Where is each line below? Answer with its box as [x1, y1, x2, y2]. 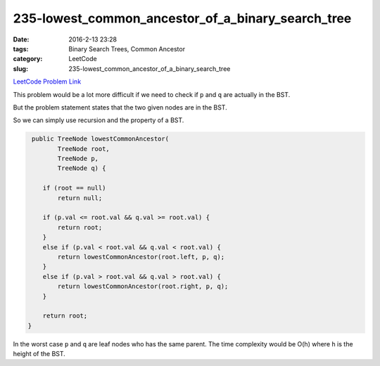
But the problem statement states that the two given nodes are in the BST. [13, 103, 228, 112]
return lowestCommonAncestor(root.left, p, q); [57, 253, 225, 261]
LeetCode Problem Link [13, 77, 82, 86]
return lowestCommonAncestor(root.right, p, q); [57, 282, 229, 291]
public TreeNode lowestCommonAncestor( [32, 135, 169, 143]
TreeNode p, [57, 155, 99, 163]
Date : [13, 35, 30, 44]
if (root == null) [42, 184, 106, 192]
